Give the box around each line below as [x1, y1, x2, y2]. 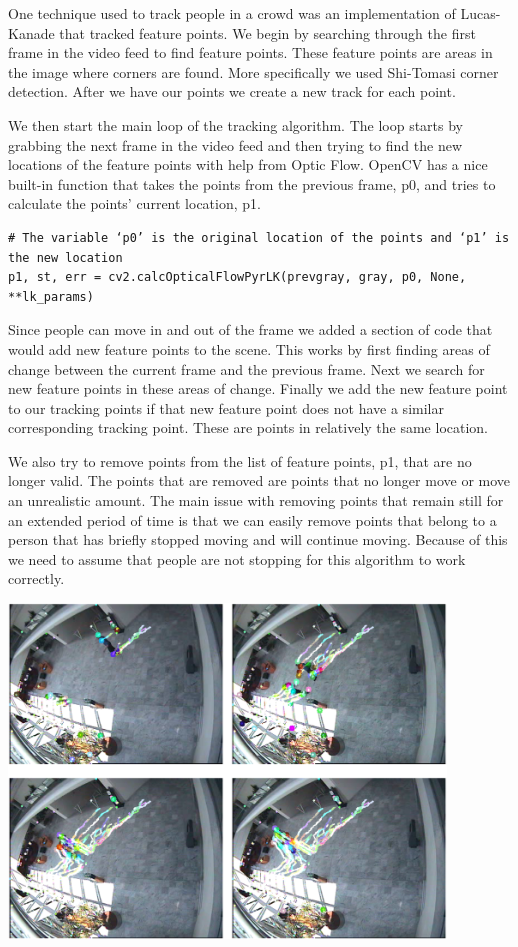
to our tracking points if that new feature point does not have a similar [8, 397, 444, 418]
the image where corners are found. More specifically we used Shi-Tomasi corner [8, 61, 499, 82]
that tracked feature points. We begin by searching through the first [59, 22, 476, 43]
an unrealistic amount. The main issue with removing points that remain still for [8, 490, 504, 511]
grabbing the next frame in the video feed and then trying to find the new [8, 134, 462, 155]
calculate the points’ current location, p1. [8, 193, 261, 214]
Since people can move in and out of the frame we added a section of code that [8, 319, 493, 340]
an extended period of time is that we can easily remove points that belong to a [8, 509, 497, 530]
